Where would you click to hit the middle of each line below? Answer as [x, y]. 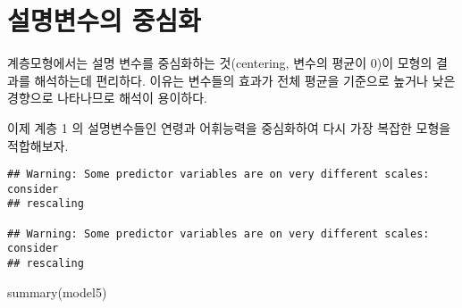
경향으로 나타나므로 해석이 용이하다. [107, 98]
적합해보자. [38, 145]
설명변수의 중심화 [104, 20]
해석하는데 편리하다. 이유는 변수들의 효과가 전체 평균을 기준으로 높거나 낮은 [245, 80]
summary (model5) [57, 291]
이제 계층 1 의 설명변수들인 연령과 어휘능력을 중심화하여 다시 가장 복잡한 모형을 [229, 127]
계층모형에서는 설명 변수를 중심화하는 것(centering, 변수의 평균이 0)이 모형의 [220, 63]
